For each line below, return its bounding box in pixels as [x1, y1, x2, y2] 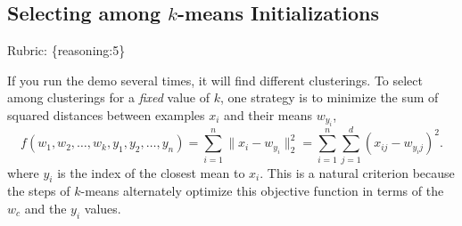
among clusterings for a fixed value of [7, 88, 210, 107]
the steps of [7, 182, 70, 200]
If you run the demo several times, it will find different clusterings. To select [7, 70, 424, 89]
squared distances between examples [7, 105, 205, 124]
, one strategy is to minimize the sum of [219, 88, 439, 107]
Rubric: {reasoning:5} [7, 41, 126, 60]
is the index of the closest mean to [57, 163, 245, 182]
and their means [224, 105, 313, 124]
